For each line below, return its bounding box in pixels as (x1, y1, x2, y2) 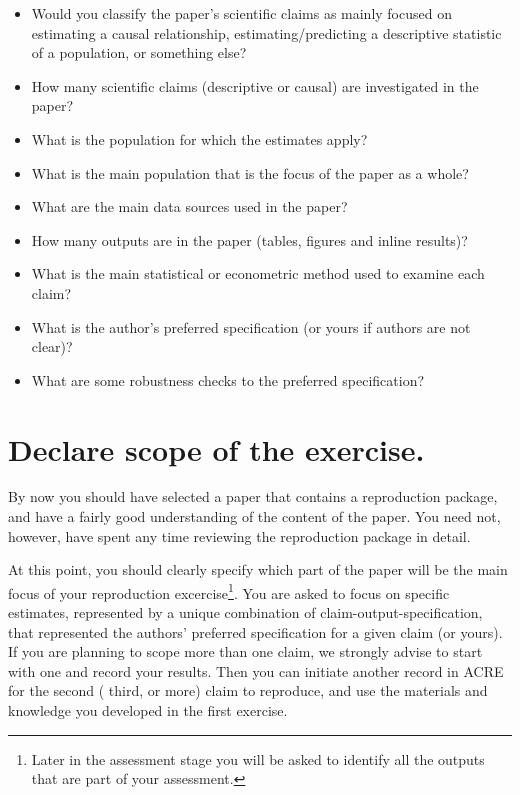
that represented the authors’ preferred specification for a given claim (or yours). (8, 621, 503, 642)
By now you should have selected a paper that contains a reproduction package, (8, 486, 498, 507)
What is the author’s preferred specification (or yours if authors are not (31, 316, 471, 337)
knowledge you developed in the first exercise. (8, 700, 288, 721)
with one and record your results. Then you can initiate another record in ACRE (8, 660, 504, 681)
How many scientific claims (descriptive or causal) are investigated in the (31, 75, 479, 96)
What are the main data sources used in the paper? (31, 196, 348, 217)
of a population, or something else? (31, 42, 247, 63)
